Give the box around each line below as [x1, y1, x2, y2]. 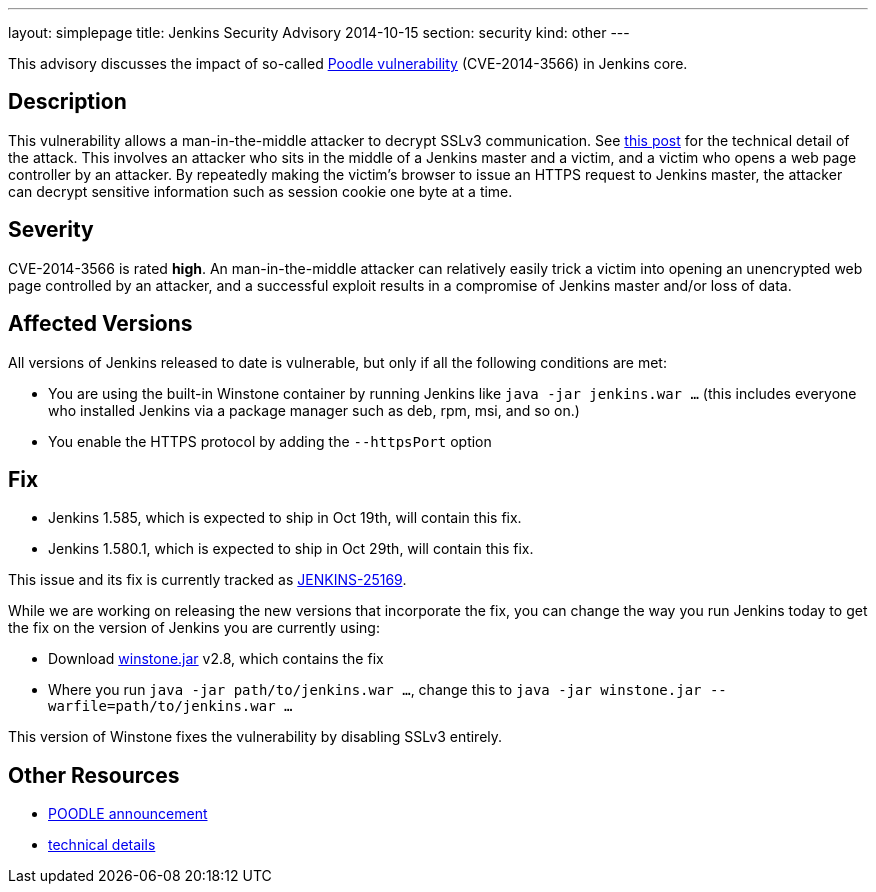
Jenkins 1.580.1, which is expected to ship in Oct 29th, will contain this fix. [48, 540, 534, 558]
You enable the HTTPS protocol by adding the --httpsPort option [48, 432, 492, 450]
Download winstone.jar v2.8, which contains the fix [48, 650, 384, 668]
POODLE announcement [48, 805, 208, 823]
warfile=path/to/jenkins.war [48, 698, 276, 715]
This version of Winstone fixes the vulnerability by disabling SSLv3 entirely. [8, 728, 503, 746]
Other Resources [8, 762, 180, 788]
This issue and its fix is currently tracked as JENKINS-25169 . [8, 571, 407, 589]
